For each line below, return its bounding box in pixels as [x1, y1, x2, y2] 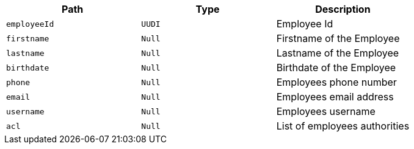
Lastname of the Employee [276, 47, 399, 59]
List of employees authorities [276, 120, 410, 132]
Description [315, 3, 371, 15]
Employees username [276, 105, 376, 117]
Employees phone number [276, 76, 397, 88]
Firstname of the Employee [276, 32, 400, 44]
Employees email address [276, 91, 394, 103]
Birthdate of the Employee [276, 61, 396, 74]
